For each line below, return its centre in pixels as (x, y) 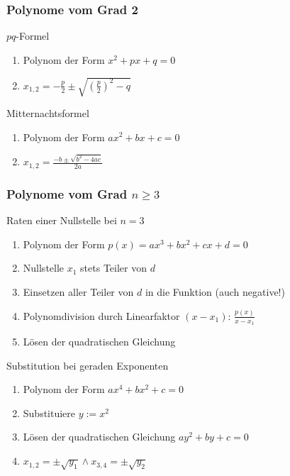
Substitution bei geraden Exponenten (88, 365)
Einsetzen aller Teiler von (78, 291)
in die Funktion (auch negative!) (215, 291)
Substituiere (49, 413)
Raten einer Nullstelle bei (62, 220)
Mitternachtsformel (48, 112)
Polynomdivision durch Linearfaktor (101, 315)
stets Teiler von (113, 268)
